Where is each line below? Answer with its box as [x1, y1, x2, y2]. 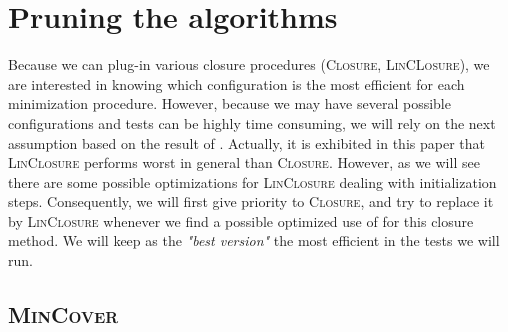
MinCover [8, 299, 119, 330]
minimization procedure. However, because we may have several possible [8, 93, 451, 114]
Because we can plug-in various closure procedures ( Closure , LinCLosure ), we [8, 54, 490, 75]
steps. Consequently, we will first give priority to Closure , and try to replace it [8, 191, 494, 212]
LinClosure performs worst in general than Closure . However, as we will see [8, 152, 480, 173]
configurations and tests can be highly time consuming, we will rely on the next [8, 112, 496, 133]
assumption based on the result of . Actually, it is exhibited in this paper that [8, 132, 485, 153]
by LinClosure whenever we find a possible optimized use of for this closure [8, 210, 474, 231]
